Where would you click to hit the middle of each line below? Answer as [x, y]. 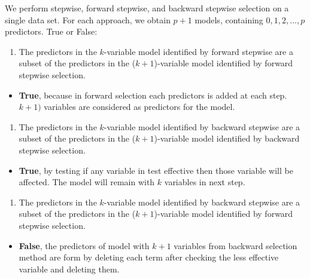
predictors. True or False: [51, 31]
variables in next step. [205, 182]
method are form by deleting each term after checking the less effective [149, 257]
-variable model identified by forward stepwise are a [198, 51]
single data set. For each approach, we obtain [88, 19]
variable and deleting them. [69, 269]
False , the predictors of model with [84, 245]
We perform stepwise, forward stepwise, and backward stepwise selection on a [147, 8]
